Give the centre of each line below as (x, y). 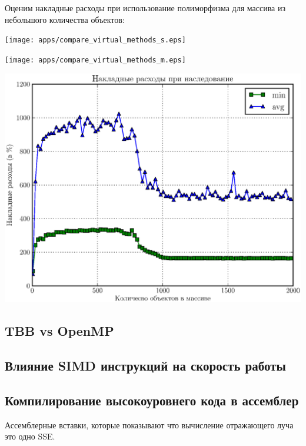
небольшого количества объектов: (65, 19)
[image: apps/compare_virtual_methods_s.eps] (95, 40)
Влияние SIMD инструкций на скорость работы (145, 366)
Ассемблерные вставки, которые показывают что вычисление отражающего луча (149, 424)
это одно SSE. (30, 436)
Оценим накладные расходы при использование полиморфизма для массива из (145, 8)
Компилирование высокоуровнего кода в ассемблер (152, 400)
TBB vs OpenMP (59, 331)
